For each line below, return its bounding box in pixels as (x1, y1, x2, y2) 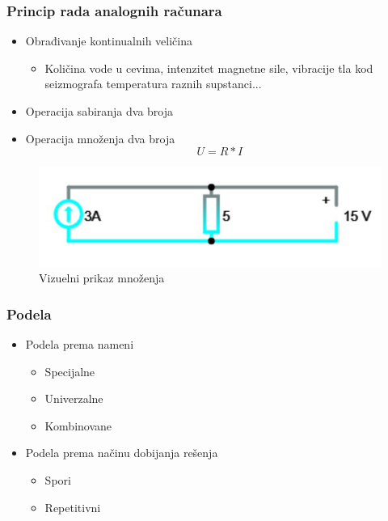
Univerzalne (44, 390, 103, 407)
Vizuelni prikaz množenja (39, 269, 165, 286)
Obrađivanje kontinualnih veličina (25, 32, 193, 49)
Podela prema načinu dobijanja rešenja (25, 444, 218, 461)
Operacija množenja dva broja (25, 129, 175, 146)
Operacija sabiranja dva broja (25, 103, 174, 119)
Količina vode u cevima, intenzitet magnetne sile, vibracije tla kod (44, 59, 373, 76)
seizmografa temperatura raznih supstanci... (44, 75, 262, 92)
